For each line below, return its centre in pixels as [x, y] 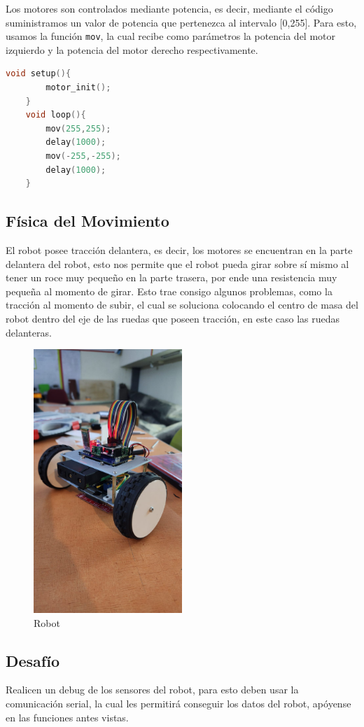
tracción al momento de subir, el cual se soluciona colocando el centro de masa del [182, 305]
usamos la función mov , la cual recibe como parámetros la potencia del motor [171, 36]
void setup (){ [38, 74]
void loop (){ [56, 115]
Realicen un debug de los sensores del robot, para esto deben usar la [152, 690]
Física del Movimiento [87, 221]
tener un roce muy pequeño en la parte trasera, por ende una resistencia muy [171, 277]
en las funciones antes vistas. [67, 717]
